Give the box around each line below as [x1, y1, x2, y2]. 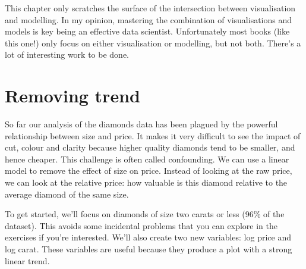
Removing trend [5, 83, 140, 108]
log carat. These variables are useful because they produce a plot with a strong [5, 243, 292, 255]
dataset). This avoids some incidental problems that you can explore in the [5, 219, 277, 232]
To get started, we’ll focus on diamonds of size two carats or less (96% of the [5, 208, 285, 220]
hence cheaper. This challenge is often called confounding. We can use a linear [5, 152, 289, 165]
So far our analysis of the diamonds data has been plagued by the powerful [5, 118, 278, 130]
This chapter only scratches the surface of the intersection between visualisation [5, 2, 296, 14]
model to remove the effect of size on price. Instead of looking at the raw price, [5, 164, 292, 177]
